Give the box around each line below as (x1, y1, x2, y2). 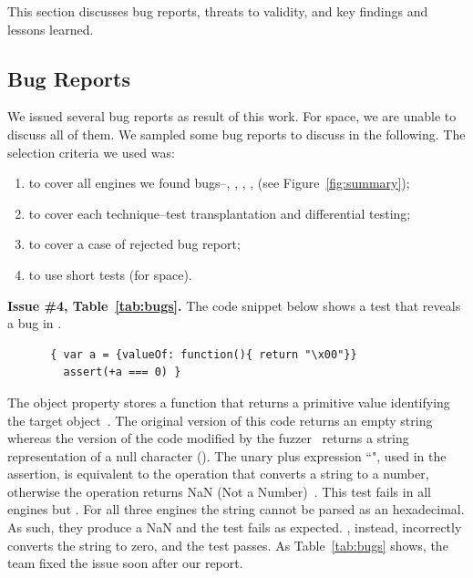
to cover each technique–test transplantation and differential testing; (28, 203, 411, 222)
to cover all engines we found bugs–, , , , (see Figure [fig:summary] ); (28, 173, 410, 192)
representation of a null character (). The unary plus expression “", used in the (7, 446, 447, 465)
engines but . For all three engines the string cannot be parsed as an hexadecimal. (7, 500, 465, 519)
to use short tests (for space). (28, 264, 192, 284)
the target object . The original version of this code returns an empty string (7, 410, 433, 429)
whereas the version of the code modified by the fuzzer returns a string (7, 428, 409, 448)
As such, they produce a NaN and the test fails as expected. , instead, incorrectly (7, 518, 462, 537)
